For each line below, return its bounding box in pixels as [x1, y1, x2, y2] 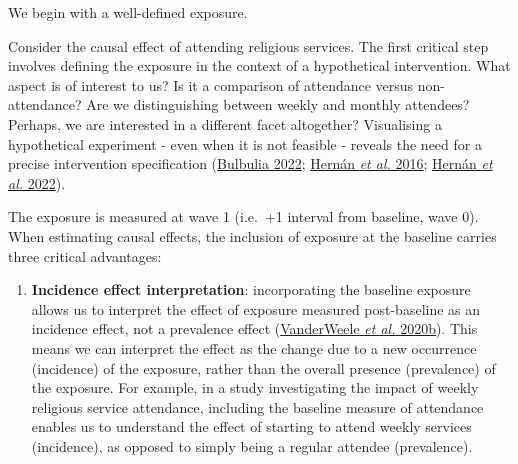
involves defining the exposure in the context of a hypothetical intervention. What [8, 55, 511, 76]
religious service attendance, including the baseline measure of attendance [31, 396, 484, 417]
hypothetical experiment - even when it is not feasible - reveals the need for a [8, 133, 482, 154]
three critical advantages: [8, 245, 162, 266]
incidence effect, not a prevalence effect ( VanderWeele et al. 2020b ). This [31, 318, 478, 339]
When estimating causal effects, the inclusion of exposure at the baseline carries [8, 225, 497, 246]
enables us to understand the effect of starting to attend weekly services [31, 416, 472, 437]
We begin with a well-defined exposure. [8, 2, 248, 22]
